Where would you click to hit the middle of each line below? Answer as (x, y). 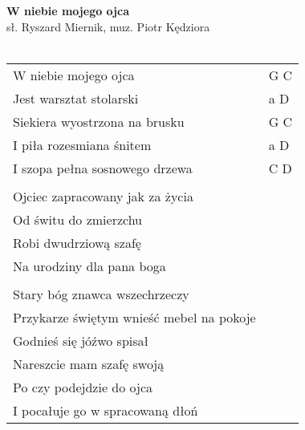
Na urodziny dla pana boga (89, 266)
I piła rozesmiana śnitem (82, 144)
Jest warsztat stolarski (76, 98)
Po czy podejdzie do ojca (83, 387)
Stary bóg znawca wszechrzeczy (101, 294)
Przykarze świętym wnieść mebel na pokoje (134, 317)
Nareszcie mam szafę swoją (89, 363)
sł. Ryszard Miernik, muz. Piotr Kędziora (108, 26)
